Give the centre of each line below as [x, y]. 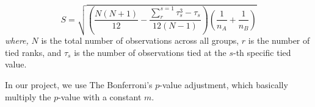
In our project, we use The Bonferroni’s [79, 84]
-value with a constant [100, 96]
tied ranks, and [33, 52]
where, [17, 40]
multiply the [28, 96]
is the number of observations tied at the [150, 52]
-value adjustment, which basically [224, 84]
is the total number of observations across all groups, [140, 40]
